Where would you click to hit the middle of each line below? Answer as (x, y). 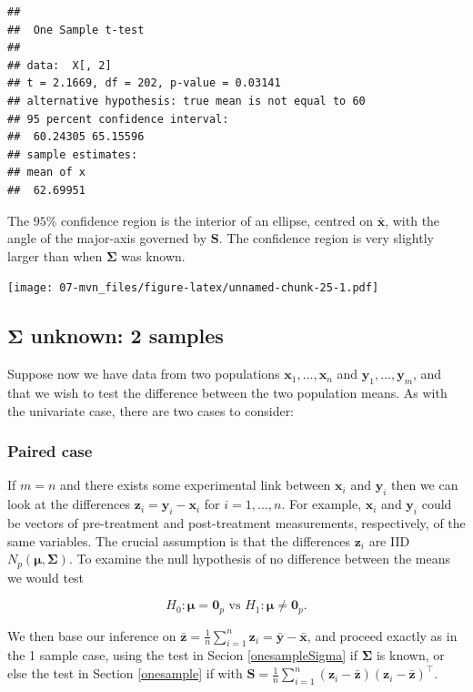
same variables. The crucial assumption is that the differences (179, 540)
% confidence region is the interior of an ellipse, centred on (210, 220)
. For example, (322, 504)
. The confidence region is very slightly (326, 238)
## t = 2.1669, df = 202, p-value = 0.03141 (144, 83)
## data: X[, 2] (60, 65)
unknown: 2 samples (127, 336)
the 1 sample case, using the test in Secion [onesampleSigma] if (182, 655)
